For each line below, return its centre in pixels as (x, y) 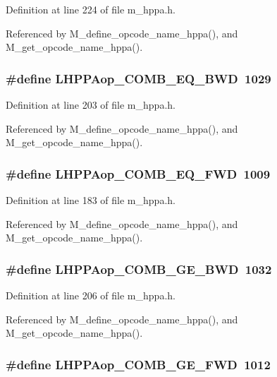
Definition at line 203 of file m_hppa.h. (91, 104)
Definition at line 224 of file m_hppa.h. (91, 9)
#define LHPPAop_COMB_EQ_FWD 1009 (138, 173)
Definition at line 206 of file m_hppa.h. (91, 295)
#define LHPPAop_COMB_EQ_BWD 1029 (138, 78)
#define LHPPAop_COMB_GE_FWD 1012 (138, 364)
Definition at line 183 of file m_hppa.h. (91, 200)
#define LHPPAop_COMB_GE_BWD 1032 (139, 269)
